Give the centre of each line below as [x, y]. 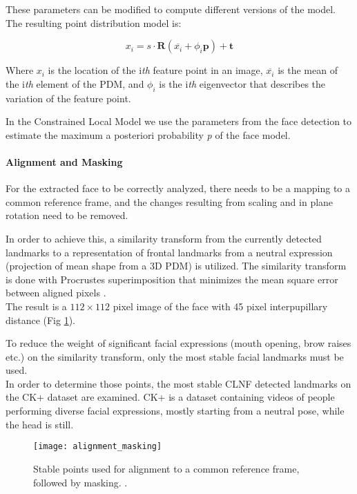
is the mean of [308, 70]
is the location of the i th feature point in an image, [155, 70]
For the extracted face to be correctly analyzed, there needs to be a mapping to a [178, 188]
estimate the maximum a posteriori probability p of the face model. [148, 134]
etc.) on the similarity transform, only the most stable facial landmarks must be [175, 356]
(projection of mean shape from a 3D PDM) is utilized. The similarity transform [176, 266]
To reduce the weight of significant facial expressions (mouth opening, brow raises [178, 343]
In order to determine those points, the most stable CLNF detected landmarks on [178, 383]
